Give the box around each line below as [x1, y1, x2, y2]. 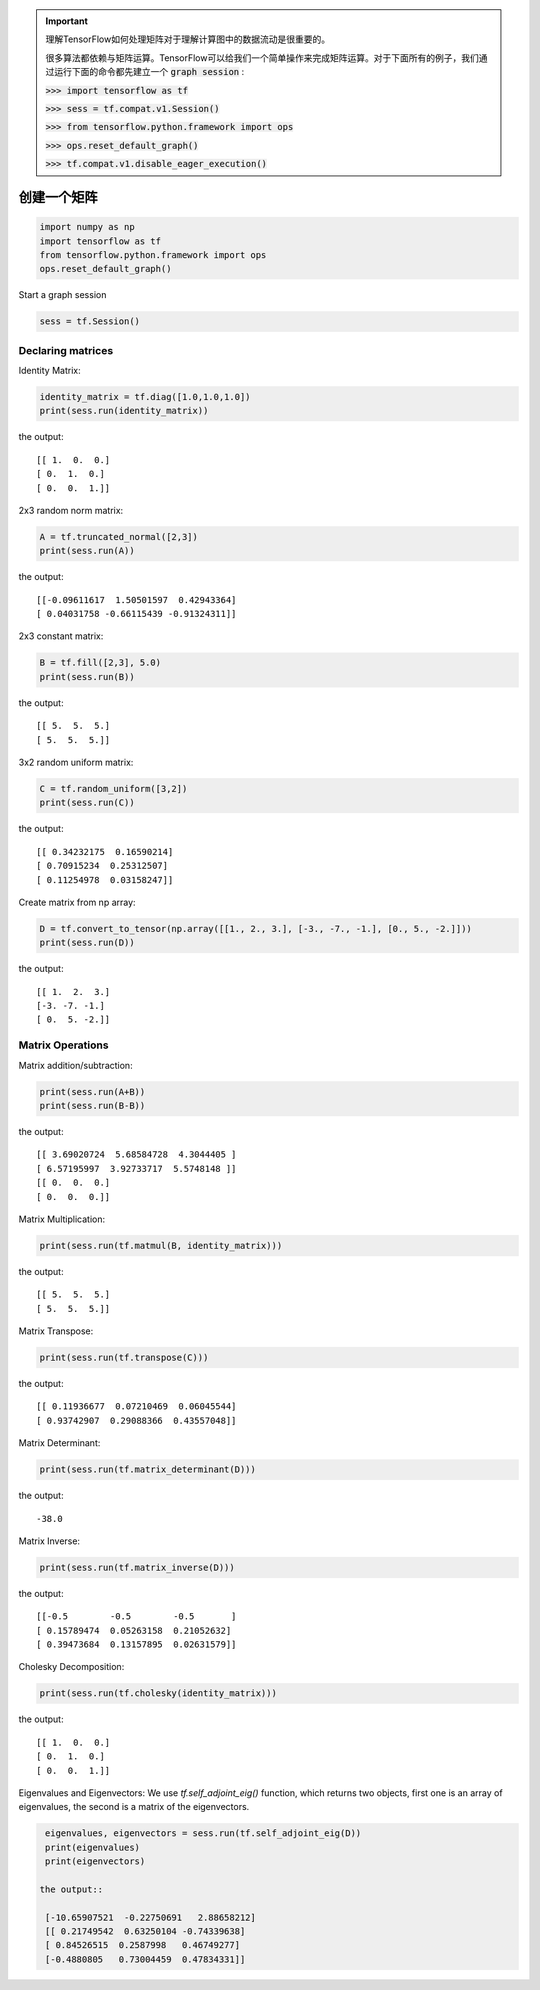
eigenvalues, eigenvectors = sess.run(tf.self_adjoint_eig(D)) [45, 1828, 362, 1839]
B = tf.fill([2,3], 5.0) [39, 657, 162, 669]
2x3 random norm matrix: [18, 504, 124, 516]
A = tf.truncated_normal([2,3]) [39, 531, 199, 542]
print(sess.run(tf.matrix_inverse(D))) [39, 1561, 235, 1573]
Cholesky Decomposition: [18, 1661, 125, 1673]
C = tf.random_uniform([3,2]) [39, 783, 188, 794]
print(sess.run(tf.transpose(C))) [39, 1352, 209, 1364]
